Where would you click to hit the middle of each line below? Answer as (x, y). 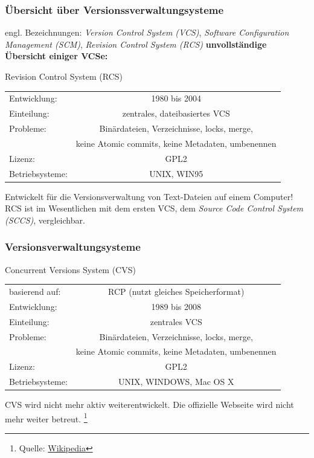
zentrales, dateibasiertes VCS (176, 113)
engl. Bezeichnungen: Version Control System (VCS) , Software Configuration (147, 32)
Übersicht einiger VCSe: (56, 56)
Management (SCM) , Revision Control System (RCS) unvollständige (136, 44)
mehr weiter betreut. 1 (46, 418)
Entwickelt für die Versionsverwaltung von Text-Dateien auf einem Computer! (149, 196)
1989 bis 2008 (176, 306)
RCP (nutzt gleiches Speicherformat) (176, 291)
